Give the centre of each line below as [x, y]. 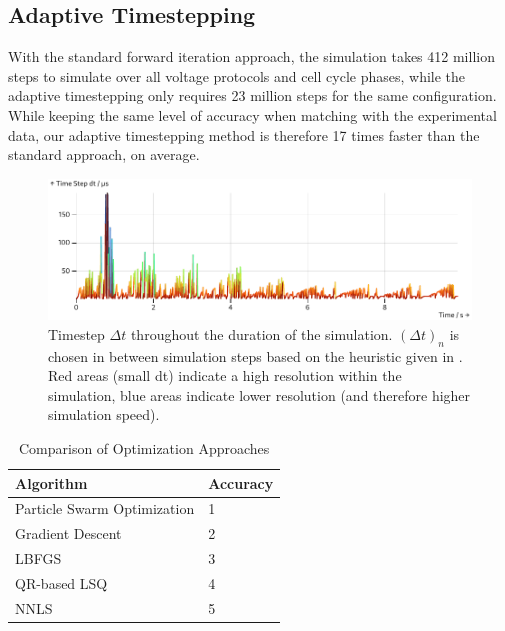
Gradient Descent [68, 533]
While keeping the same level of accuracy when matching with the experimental [252, 114]
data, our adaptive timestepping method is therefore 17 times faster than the [244, 134]
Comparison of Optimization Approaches [144, 448]
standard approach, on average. [104, 154]
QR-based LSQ [61, 582]
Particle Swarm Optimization [105, 508]
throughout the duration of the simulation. [261, 333]
